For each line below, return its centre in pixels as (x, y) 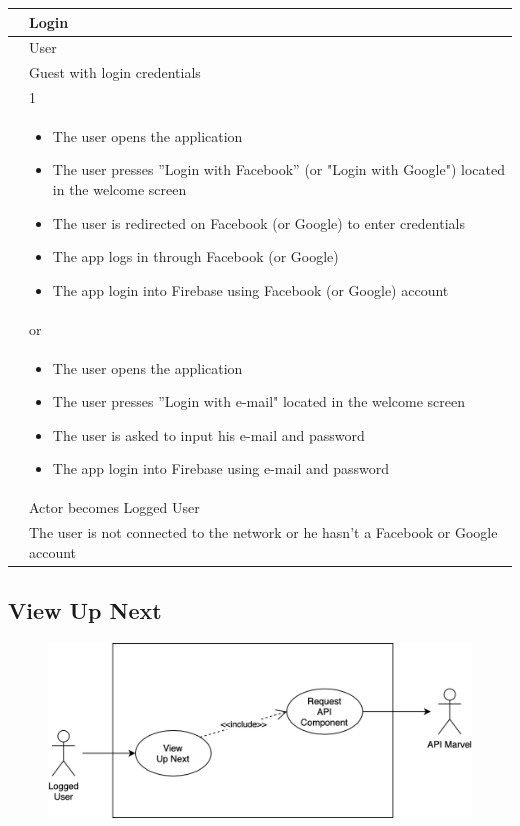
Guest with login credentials (115, 72)
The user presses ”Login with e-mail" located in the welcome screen (259, 401)
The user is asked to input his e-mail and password (208, 434)
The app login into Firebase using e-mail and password (220, 468)
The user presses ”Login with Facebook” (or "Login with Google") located (278, 169)
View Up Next (85, 610)
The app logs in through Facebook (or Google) (195, 256)
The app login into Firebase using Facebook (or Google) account (250, 289)
